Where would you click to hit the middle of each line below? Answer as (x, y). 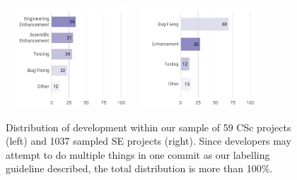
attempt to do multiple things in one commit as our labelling (138, 154)
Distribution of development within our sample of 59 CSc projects (148, 127)
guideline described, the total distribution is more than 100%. (139, 168)
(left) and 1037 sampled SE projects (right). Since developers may (148, 141)
